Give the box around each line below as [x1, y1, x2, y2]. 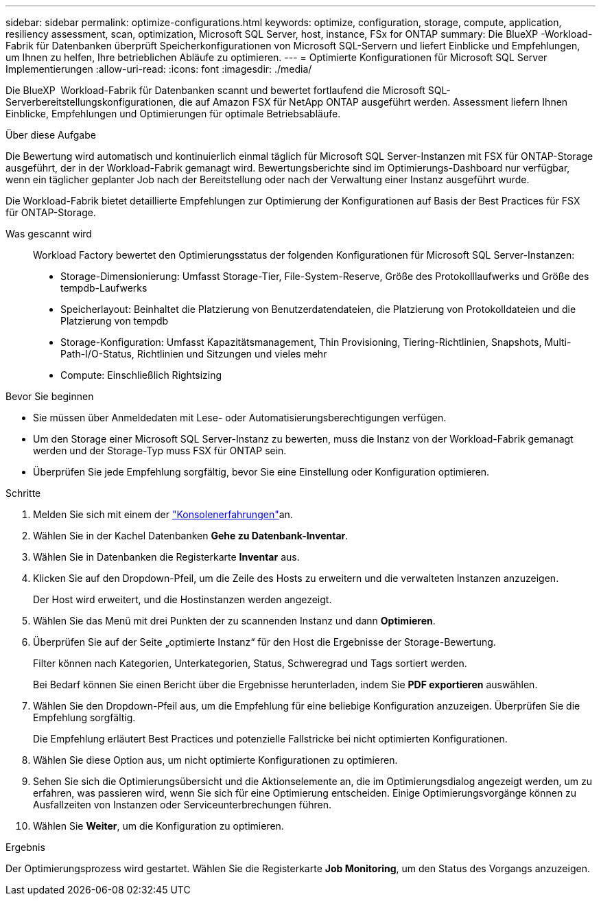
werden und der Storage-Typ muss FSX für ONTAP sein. [33, 445, 287, 456]
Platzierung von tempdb [60, 315, 169, 327]
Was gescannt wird [5, 228, 92, 239]
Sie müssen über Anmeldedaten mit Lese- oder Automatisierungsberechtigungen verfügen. [33, 412, 447, 423]
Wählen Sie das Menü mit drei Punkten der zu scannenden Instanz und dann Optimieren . [33, 615, 436, 627]
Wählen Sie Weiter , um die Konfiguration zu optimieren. [33, 820, 284, 832]
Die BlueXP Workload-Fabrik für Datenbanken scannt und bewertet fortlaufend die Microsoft [5, 84, 425, 96]
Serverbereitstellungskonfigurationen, [5, 96, 176, 108]
